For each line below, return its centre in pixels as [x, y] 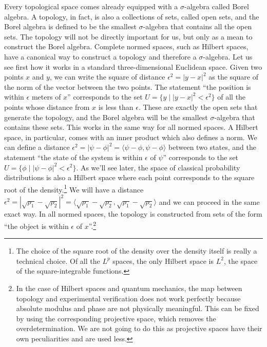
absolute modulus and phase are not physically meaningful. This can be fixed [138, 308]
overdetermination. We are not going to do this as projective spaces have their [139, 328]
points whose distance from [47, 107]
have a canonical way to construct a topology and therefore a [100, 56]
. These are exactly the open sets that [198, 107]
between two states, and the [212, 147]
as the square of [233, 77]
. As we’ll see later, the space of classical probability [158, 167]
